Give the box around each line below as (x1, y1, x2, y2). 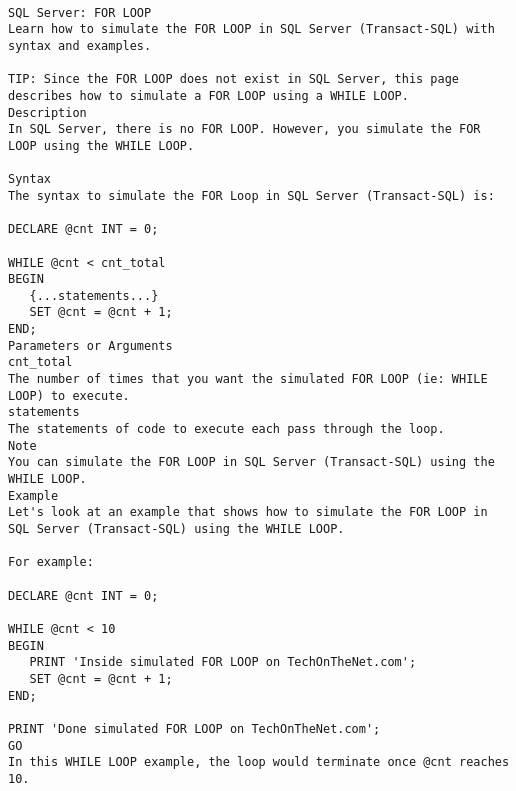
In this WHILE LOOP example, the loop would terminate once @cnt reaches (8, 755, 510, 770)
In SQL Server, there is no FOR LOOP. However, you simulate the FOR (8, 122, 481, 137)
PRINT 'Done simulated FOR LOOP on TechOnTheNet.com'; (8, 721, 381, 736)
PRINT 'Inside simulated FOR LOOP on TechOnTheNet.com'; (29, 655, 417, 670)
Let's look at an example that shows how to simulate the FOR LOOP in (8, 505, 488, 520)
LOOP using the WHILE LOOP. (8, 138, 195, 153)
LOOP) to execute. (8, 388, 130, 403)
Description (8, 105, 87, 120)
